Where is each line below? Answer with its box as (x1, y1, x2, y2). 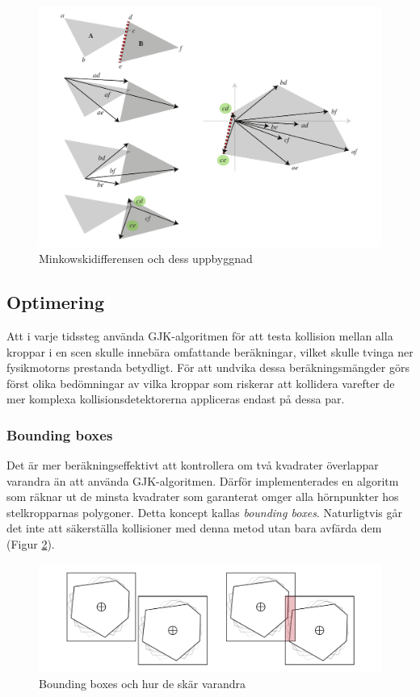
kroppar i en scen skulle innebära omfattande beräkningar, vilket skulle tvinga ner (6, 343, 414, 360)
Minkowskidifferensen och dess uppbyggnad (39, 250, 253, 267)
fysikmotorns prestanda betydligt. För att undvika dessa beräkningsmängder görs (6, 359, 409, 376)
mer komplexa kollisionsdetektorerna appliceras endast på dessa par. (6, 390, 345, 407)
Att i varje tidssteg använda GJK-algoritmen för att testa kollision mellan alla (6, 327, 393, 344)
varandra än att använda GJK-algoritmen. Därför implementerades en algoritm (6, 472, 399, 489)
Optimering (6, 290, 104, 315)
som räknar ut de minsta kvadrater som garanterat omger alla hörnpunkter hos (6, 488, 399, 505)
